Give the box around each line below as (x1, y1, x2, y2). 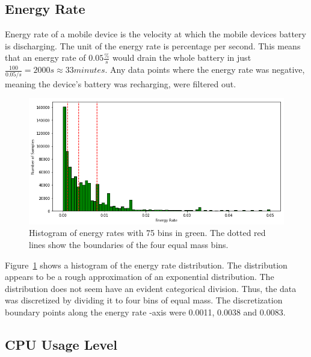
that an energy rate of (5, 51, 86, 64)
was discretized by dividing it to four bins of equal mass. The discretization (5, 294, 283, 306)
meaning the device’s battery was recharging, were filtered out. (5, 77, 236, 90)
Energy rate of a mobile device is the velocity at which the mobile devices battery (5, 28, 306, 40)
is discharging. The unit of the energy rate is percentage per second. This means (5, 39, 301, 52)
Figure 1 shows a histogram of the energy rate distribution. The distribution (5, 258, 288, 271)
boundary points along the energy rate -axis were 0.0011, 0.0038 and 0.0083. (5, 305, 286, 318)
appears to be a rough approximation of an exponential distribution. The (5, 270, 274, 283)
